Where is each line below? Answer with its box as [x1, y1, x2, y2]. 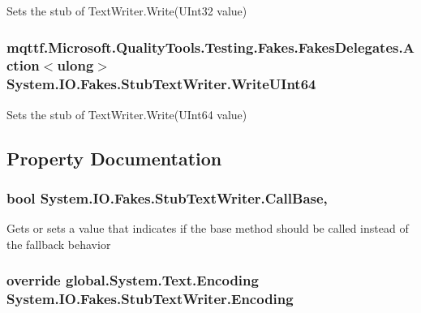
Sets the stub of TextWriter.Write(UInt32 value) [6, 2, 247, 19]
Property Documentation [6, 145, 222, 170]
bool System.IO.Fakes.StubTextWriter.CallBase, [6, 187, 328, 208]
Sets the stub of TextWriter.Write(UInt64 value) [6, 105, 247, 122]
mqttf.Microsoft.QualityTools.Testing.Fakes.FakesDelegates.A [6, 36, 415, 57]
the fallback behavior [6, 235, 111, 252]
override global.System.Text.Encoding [6, 270, 259, 290]
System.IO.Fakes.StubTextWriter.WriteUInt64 [6, 74, 316, 94]
